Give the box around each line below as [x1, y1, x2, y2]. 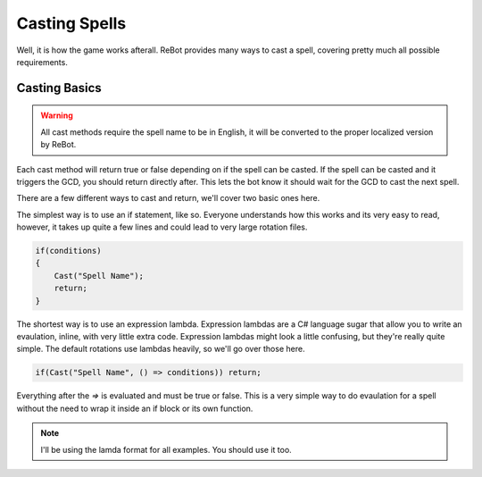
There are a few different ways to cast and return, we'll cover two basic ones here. [16, 193, 320, 204]
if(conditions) [35, 246, 102, 256]
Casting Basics [16, 80, 102, 96]
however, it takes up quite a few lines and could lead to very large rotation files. [16, 222, 308, 232]
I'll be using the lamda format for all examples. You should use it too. [40, 444, 292, 455]
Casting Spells [16, 13, 127, 33]
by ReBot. [40, 139, 77, 150]
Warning [40, 110, 73, 121]
